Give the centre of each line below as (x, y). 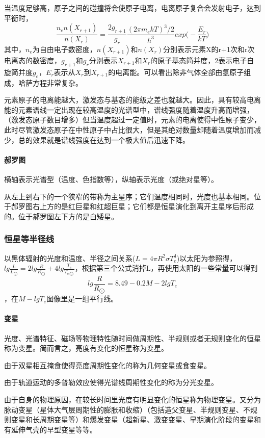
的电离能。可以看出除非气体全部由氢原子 (176, 72)
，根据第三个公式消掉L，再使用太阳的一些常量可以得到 (166, 268)
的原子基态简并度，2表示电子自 (202, 60)
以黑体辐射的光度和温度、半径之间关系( (70, 258)
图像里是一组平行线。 (82, 299)
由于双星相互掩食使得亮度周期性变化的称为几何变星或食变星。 (108, 365)
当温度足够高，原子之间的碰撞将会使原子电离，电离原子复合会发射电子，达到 (132, 8)
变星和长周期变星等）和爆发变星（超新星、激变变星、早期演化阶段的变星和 (136, 419)
